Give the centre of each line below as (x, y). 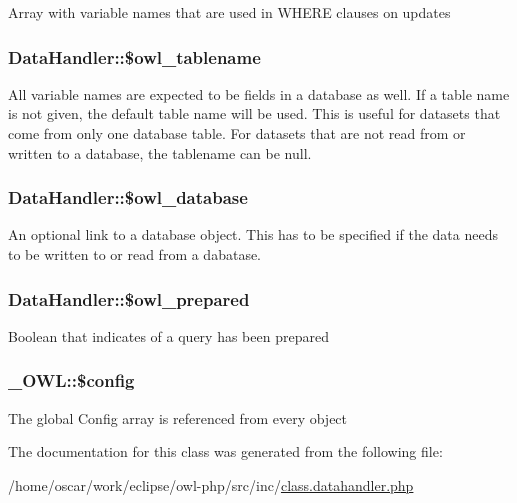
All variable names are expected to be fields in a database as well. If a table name (259, 93)
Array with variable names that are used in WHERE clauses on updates (229, 12)
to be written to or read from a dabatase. (135, 254)
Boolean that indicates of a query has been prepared (168, 335)
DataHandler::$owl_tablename (134, 56)
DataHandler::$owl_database (128, 197)
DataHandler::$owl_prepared (129, 298)
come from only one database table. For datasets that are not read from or (237, 133)
